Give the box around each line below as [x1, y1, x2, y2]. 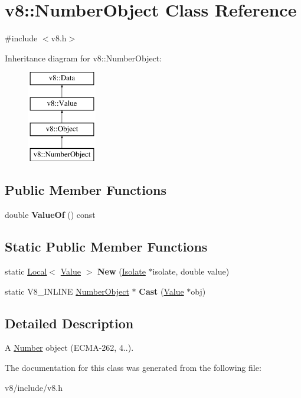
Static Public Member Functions [5, 237, 208, 256]
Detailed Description [5, 314, 134, 332]
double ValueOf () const [5, 208, 96, 221]
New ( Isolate [97, 265, 146, 278]
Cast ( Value [139, 285, 184, 297]
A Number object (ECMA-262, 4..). [5, 341, 134, 354]
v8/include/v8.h [5, 381, 63, 393]
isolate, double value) [152, 265, 230, 278]
